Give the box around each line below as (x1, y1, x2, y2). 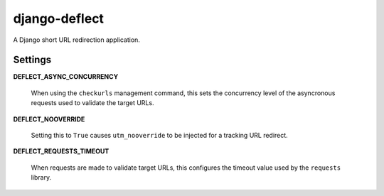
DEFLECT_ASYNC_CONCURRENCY (13, 72, 119, 81)
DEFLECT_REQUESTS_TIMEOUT (13, 147, 110, 156)
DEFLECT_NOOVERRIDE (13, 114, 85, 124)
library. (31, 173, 52, 182)
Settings (13, 54, 52, 66)
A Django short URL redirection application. (13, 36, 140, 44)
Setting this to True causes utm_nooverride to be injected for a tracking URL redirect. (31, 131, 288, 140)
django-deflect (13, 11, 105, 26)
